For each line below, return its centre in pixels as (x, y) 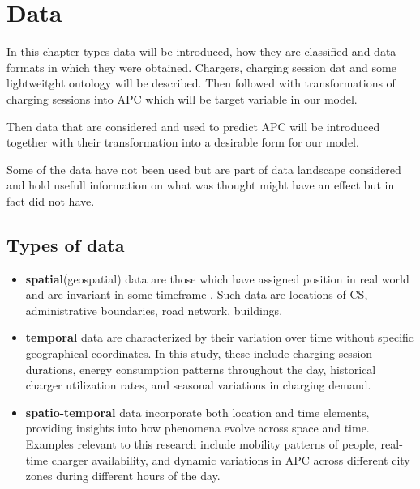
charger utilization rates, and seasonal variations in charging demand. (198, 385)
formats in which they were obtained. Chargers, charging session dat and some (201, 67)
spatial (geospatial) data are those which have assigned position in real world (217, 278)
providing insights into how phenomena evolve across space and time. (197, 428)
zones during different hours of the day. (123, 476)
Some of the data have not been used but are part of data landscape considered (204, 169)
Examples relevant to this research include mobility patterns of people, (201, 444)
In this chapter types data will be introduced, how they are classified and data (201, 51)
